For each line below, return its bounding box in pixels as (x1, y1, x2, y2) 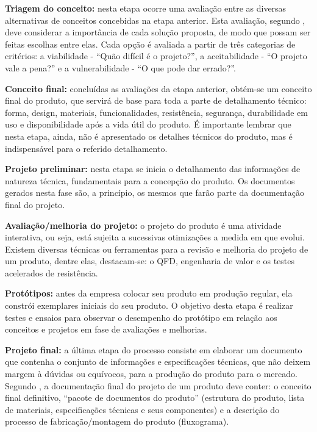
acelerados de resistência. (5, 266, 98, 279)
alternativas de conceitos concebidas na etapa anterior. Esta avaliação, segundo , (5, 13, 305, 26)
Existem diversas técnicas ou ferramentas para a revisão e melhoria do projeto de (5, 242, 308, 255)
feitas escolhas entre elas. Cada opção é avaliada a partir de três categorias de (5, 37, 296, 50)
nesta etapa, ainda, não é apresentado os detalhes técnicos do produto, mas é (5, 129, 293, 142)
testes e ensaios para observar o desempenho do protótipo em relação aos (5, 311, 277, 323)
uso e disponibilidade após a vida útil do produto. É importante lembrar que (5, 118, 291, 131)
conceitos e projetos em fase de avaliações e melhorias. (5, 323, 207, 336)
